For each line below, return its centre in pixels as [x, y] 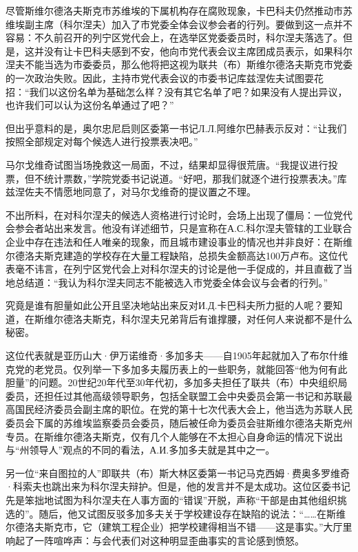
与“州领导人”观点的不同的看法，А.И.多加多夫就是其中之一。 [140, 450]
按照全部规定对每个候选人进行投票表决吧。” [102, 141]
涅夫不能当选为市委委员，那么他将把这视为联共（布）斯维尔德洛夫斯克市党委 [179, 64]
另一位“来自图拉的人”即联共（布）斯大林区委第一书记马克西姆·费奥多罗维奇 [178, 473]
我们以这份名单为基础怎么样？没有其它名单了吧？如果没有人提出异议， [188, 91]
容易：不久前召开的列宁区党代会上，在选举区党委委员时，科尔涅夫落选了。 [174, 38]
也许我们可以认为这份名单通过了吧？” [90, 105]
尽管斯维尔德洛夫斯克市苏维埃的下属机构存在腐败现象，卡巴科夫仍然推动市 [174, 10]
